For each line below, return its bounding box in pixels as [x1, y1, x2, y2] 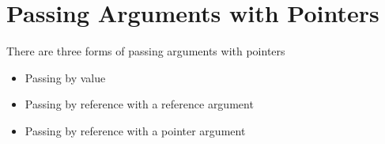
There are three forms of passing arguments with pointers [6, 43, 285, 59]
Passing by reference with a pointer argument [25, 122, 246, 138]
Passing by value [25, 69, 106, 85]
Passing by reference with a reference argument [25, 96, 254, 112]
